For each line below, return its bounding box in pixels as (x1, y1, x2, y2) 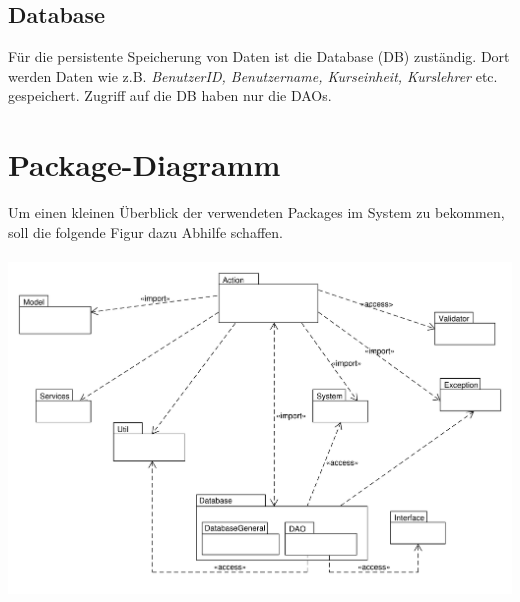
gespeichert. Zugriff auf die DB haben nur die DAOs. (8, 85, 332, 106)
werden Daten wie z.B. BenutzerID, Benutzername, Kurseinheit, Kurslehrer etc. (8, 65, 498, 86)
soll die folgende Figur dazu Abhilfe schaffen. (8, 221, 283, 242)
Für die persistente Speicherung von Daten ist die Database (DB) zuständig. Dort (8, 46, 510, 67)
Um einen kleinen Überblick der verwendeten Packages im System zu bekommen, (8, 202, 505, 223)
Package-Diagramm (8, 144, 281, 185)
